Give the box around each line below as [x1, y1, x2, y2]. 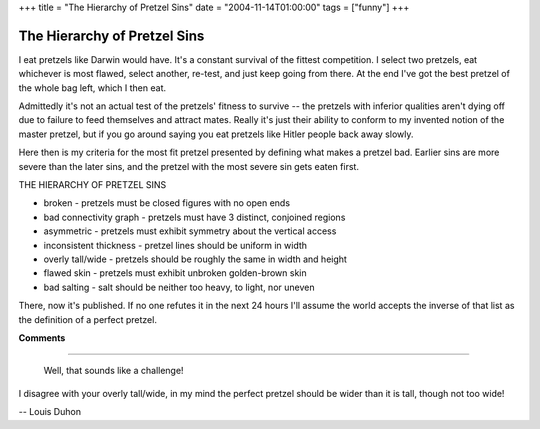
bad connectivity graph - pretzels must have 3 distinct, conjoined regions [43, 211, 346, 223]
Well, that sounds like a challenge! [43, 365, 184, 377]
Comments [18, 331, 66, 344]
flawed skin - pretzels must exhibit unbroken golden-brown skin [43, 267, 307, 279]
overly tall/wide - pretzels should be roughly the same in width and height [43, 253, 347, 265]
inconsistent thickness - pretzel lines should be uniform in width [43, 239, 308, 251]
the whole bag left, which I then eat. [18, 81, 167, 94]
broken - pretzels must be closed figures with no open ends [43, 197, 290, 209]
